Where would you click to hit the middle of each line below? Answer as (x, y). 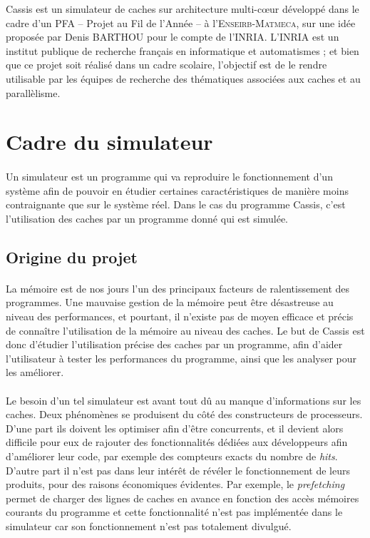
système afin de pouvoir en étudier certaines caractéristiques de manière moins (177, 190)
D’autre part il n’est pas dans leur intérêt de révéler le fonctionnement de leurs (178, 470)
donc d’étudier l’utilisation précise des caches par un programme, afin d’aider (174, 344)
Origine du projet (72, 257)
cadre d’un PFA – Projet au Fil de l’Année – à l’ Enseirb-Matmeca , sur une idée (181, 22)
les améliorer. (35, 372)
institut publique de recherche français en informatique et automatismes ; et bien (183, 50)
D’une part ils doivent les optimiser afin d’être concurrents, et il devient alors (175, 428)
